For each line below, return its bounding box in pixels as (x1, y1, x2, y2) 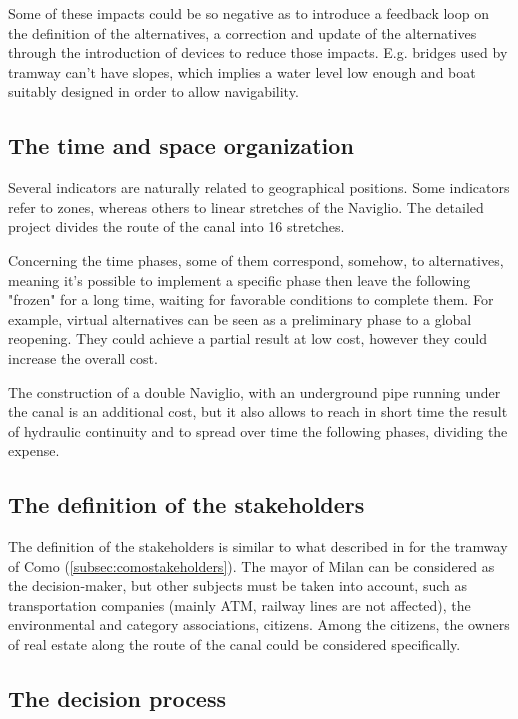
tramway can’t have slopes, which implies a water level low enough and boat (8, 61, 476, 82)
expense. (8, 440, 60, 461)
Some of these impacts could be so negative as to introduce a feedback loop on (8, 3, 489, 23)
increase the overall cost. (8, 347, 158, 368)
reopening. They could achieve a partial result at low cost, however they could (8, 328, 488, 349)
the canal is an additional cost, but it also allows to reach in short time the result (8, 401, 508, 422)
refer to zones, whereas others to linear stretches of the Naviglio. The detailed (8, 196, 484, 217)
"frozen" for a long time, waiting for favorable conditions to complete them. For (8, 289, 494, 310)
